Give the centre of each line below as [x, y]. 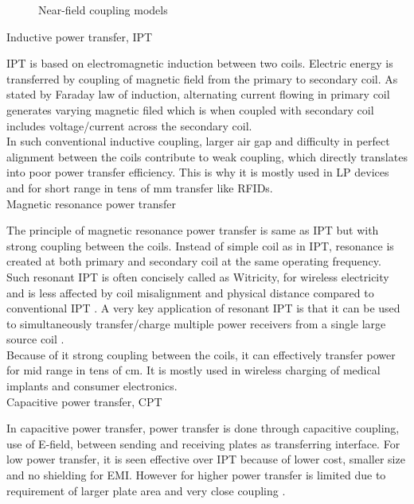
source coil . [35, 339]
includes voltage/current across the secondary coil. [129, 125]
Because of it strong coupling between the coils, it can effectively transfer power [201, 354]
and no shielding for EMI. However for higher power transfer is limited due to [196, 475]
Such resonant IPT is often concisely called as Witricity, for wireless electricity [198, 276]
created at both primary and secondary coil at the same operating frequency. [194, 261]
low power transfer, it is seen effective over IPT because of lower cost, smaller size [206, 459]
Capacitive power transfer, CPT [84, 401]
